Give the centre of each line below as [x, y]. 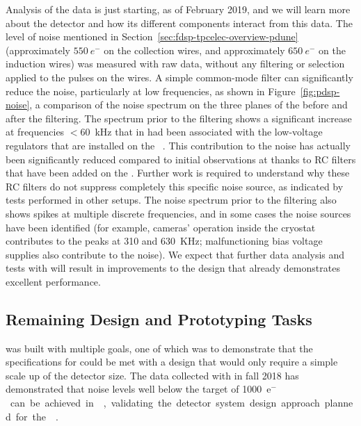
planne [339, 403]
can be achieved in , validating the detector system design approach [165, 403]
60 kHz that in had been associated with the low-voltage [201, 132]
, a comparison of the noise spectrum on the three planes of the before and [188, 105]
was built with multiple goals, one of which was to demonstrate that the [159, 348]
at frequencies [35, 132]
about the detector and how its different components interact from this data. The [179, 23]
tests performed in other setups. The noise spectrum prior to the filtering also [171, 200]
